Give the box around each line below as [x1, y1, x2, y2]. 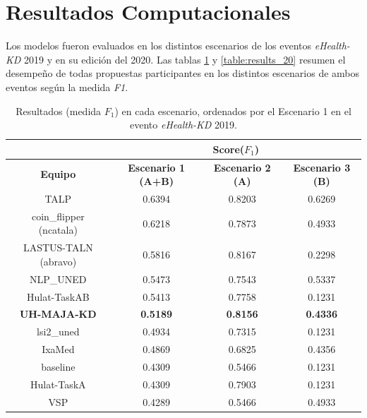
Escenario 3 [293, 160, 351, 174]
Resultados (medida [16, 103, 102, 118]
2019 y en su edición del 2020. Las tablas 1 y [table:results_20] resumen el [24, 52, 346, 66]
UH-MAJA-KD [19, 306, 97, 321]
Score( [212, 141, 245, 156]
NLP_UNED [30, 271, 87, 286]
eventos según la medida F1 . [6, 79, 128, 94]
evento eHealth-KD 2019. [130, 117, 237, 132]
